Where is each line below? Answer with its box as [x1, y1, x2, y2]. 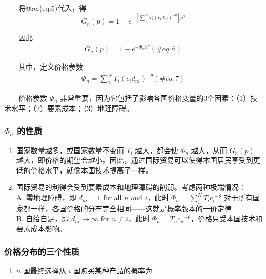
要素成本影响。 [16, 223, 67, 234]
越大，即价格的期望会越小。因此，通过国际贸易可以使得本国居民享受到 [16, 155, 253, 165]
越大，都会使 [135, 144, 178, 155]
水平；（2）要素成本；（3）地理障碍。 [11, 102, 133, 113]
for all [103, 192, 122, 203]
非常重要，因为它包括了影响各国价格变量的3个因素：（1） [60, 93, 251, 103]
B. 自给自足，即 [16, 213, 69, 224]
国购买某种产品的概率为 [73, 265, 153, 275]
